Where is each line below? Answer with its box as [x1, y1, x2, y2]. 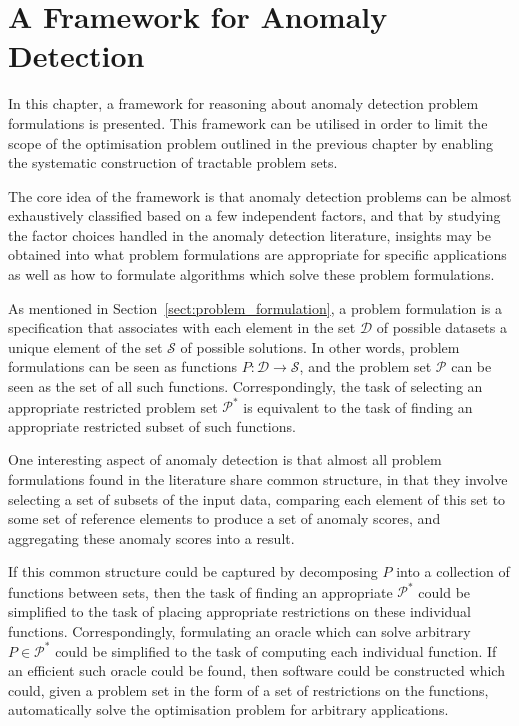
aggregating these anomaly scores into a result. [8, 527, 295, 548]
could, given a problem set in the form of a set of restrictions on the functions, [8, 679, 489, 700]
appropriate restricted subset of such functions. [8, 415, 296, 436]
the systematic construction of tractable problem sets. [8, 152, 338, 173]
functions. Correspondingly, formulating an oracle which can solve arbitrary [8, 620, 471, 641]
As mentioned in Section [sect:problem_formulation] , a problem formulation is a [8, 297, 502, 318]
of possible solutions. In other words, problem [180, 336, 460, 357]
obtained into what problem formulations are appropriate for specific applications [8, 244, 507, 265]
